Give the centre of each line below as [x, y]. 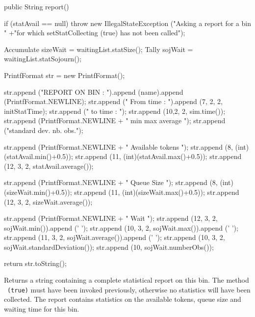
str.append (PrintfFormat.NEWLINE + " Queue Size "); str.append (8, [111, 182]
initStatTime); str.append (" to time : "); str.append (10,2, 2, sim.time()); [115, 111]
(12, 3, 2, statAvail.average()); [49, 166]
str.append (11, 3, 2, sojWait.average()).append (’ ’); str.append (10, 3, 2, [115, 237]
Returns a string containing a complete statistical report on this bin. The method [127, 280]
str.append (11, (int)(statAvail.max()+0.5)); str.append [158, 156]
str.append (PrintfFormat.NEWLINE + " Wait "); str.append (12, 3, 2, [111, 218]
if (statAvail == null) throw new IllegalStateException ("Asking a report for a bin [127, 23]
